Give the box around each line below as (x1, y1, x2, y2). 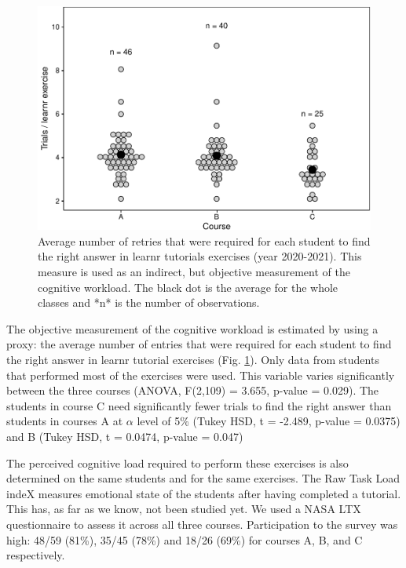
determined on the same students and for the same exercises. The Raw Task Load (6, 470, 401, 486)
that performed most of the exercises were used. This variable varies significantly (6, 366, 395, 383)
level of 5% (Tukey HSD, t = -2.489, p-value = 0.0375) (137, 413, 401, 429)
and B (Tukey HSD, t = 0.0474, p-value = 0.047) (6, 428, 243, 445)
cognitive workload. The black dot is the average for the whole (38, 279, 338, 295)
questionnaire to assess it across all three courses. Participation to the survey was (6, 515, 398, 532)
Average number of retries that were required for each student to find (38, 232, 371, 249)
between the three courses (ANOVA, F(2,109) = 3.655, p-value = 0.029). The (6, 382, 379, 399)
